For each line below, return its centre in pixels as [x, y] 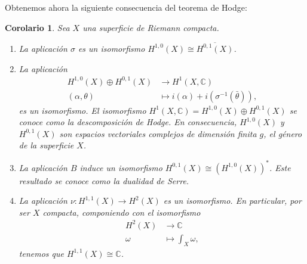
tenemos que [41, 253]
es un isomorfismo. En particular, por [232, 201]
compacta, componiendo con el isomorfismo [122, 212]
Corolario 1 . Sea [37, 27]
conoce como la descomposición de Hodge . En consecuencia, [128, 122]
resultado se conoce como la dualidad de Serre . [104, 180]
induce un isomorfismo [121, 167]
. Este [280, 167]
